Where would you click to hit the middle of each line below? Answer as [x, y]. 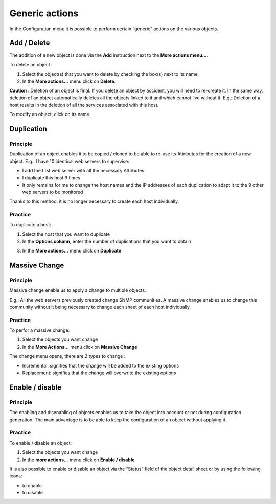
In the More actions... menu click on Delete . [69, 81]
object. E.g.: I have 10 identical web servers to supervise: [70, 161]
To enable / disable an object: [41, 443]
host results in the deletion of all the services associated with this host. [84, 105]
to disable [33, 493]
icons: [16, 476]
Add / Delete [30, 43]
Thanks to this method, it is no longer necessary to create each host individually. [94, 201]
